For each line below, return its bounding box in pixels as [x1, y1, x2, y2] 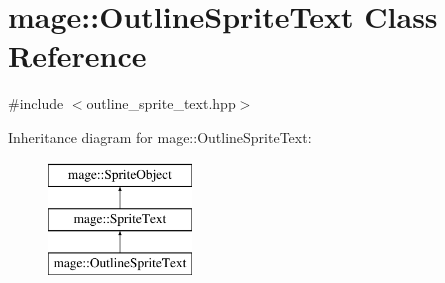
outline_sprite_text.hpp [86, 93, 236, 114]
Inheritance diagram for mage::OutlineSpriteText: [8, 126, 312, 147]
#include [8, 93, 64, 114]
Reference [8, 35, 147, 76]
